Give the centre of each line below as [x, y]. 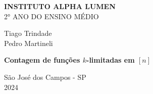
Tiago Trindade [28, 33]
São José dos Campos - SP [45, 77]
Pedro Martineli [29, 43]
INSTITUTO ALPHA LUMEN [60, 6]
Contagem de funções [42, 60]
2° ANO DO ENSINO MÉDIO [52, 16]
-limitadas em [111, 60]
